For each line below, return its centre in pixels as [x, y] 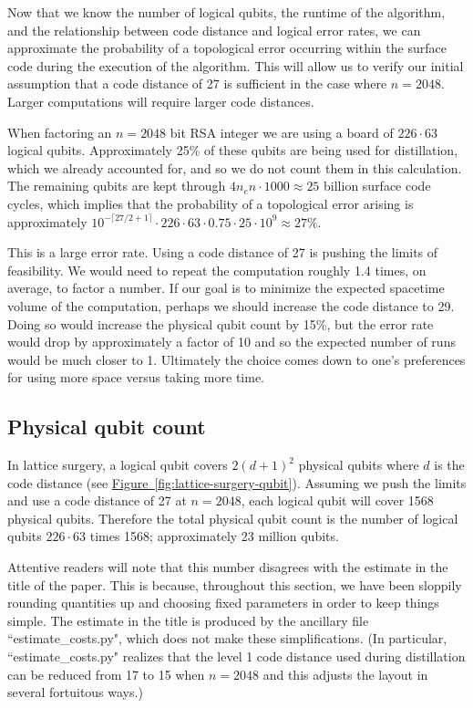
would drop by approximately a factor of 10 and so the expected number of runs [231, 342]
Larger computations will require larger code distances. [161, 101]
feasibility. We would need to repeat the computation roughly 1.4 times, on [217, 270]
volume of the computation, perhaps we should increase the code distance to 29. [231, 305]
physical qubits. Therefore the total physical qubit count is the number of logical [233, 518]
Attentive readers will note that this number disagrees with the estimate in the [228, 567]
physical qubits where [359, 465]
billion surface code [377, 186]
